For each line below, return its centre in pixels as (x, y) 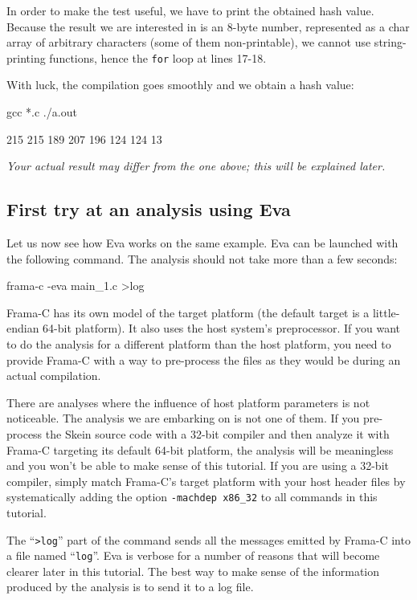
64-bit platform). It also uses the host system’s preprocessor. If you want (222, 328)
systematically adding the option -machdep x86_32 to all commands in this (192, 497)
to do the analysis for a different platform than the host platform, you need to (199, 343)
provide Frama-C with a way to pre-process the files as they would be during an (204, 359)
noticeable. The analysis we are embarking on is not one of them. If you (183, 418)
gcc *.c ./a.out (42, 112)
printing (26, 57)
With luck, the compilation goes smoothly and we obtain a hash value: (180, 85)
